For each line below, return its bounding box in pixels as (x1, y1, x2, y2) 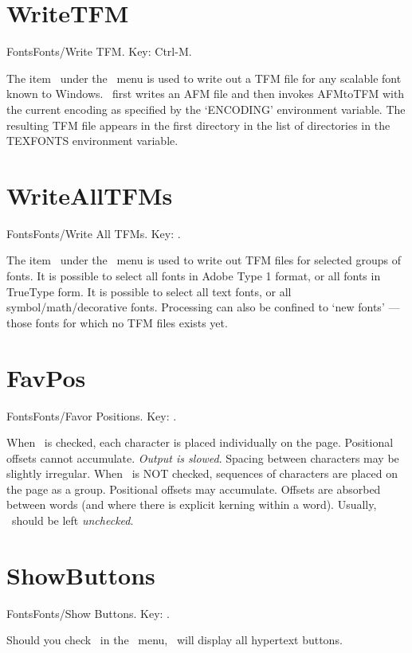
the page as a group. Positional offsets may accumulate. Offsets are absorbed (6, 480, 381, 497)
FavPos (6, 361, 86, 393)
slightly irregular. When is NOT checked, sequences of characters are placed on (6, 465, 398, 482)
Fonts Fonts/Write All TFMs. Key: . (6, 225, 181, 241)
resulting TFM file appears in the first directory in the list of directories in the (6, 116, 390, 133)
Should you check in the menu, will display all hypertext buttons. (6, 631, 343, 648)
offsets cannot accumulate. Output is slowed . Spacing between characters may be (6, 449, 399, 466)
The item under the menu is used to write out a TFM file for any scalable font (6, 69, 402, 86)
